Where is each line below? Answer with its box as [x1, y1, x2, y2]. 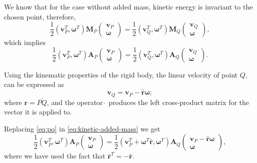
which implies [4, 36, 45, 47]
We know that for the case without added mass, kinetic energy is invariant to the [4, 1, 253, 11]
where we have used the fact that [4, 150, 105, 161]
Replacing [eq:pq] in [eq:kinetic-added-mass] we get [4, 123, 160, 133]
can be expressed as [4, 79, 64, 89]
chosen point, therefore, [4, 11, 76, 21]
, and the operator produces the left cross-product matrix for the [46, 96, 249, 107]
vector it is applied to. [4, 106, 72, 117]
